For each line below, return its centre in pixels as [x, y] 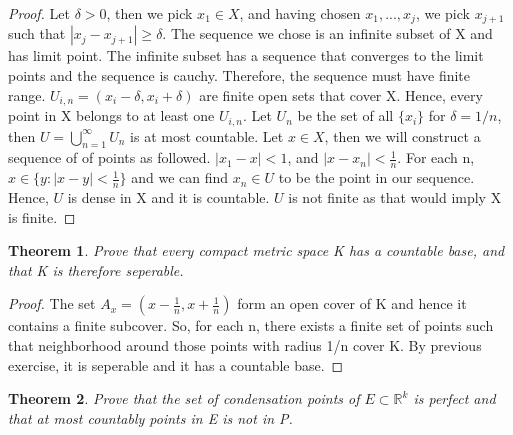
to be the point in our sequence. [376, 177]
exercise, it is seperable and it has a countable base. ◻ [176, 364]
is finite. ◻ [42, 216]
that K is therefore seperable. [96, 269]
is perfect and [454, 398]
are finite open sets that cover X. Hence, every [341, 94]
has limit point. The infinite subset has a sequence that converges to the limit [246, 55]
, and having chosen [300, 13]
